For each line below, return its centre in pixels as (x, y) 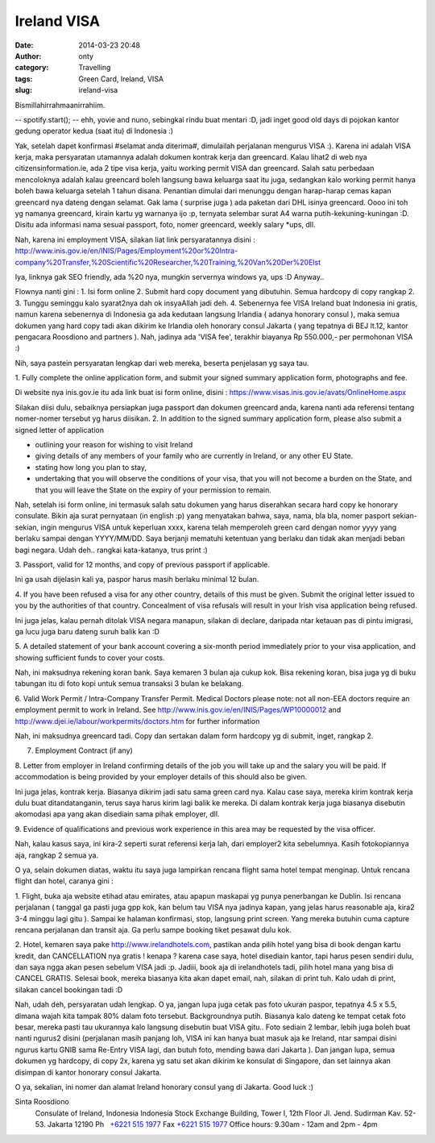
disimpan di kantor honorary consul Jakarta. (88, 1072)
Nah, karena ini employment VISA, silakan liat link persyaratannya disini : (135, 239)
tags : (24, 79)
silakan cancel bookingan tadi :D (69, 989)
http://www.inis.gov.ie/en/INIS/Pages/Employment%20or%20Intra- (126, 251)
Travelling (95, 68)
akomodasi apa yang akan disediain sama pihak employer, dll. (117, 814)
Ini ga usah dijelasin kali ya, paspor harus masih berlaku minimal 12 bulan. (137, 580)
